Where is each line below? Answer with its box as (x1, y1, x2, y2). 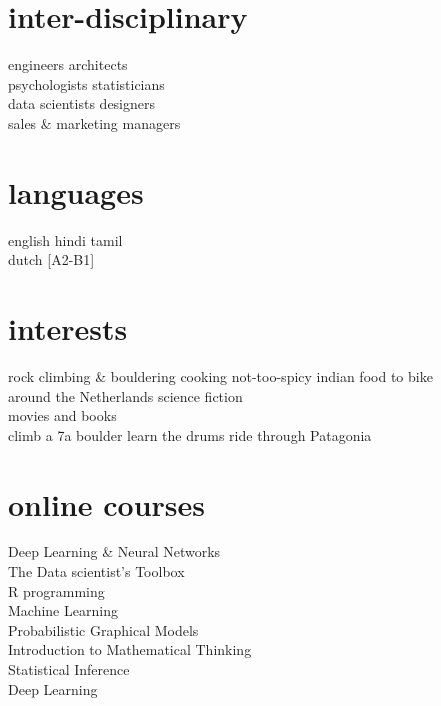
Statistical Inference (8, 659, 130, 679)
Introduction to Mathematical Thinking (8, 639, 252, 660)
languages (8, 171, 144, 212)
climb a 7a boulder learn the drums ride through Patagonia (8, 424, 372, 445)
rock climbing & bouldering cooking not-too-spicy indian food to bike (8, 365, 433, 386)
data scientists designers (8, 93, 156, 114)
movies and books (8, 405, 117, 426)
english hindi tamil (8, 229, 123, 250)
